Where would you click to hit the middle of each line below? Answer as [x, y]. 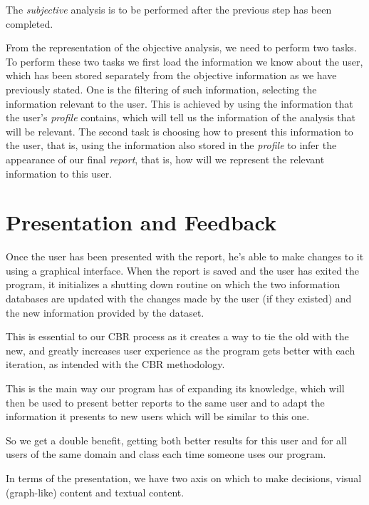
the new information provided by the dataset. [105, 312]
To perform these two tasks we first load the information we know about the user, [184, 61]
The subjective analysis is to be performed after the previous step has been [169, 9]
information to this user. [59, 173]
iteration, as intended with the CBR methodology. [115, 364]
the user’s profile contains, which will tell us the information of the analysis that [181, 117]
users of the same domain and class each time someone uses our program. [166, 454]
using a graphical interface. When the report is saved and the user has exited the [183, 270]
